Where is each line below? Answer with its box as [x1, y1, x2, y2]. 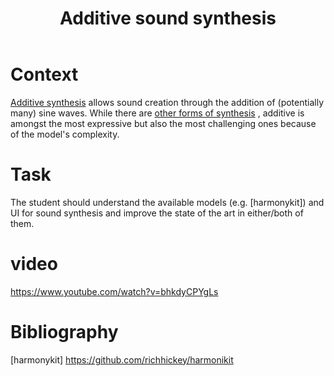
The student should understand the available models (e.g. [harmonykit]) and [10, 196, 325, 208]
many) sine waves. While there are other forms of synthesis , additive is [10, 107, 305, 119]
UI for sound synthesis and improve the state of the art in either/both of [10, 207, 304, 219]
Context [10, 63, 79, 86]
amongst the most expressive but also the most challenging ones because [10, 117, 317, 129]
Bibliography [10, 321, 119, 343]
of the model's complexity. [10, 128, 120, 140]
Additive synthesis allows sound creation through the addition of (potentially [10, 96, 325, 108]
